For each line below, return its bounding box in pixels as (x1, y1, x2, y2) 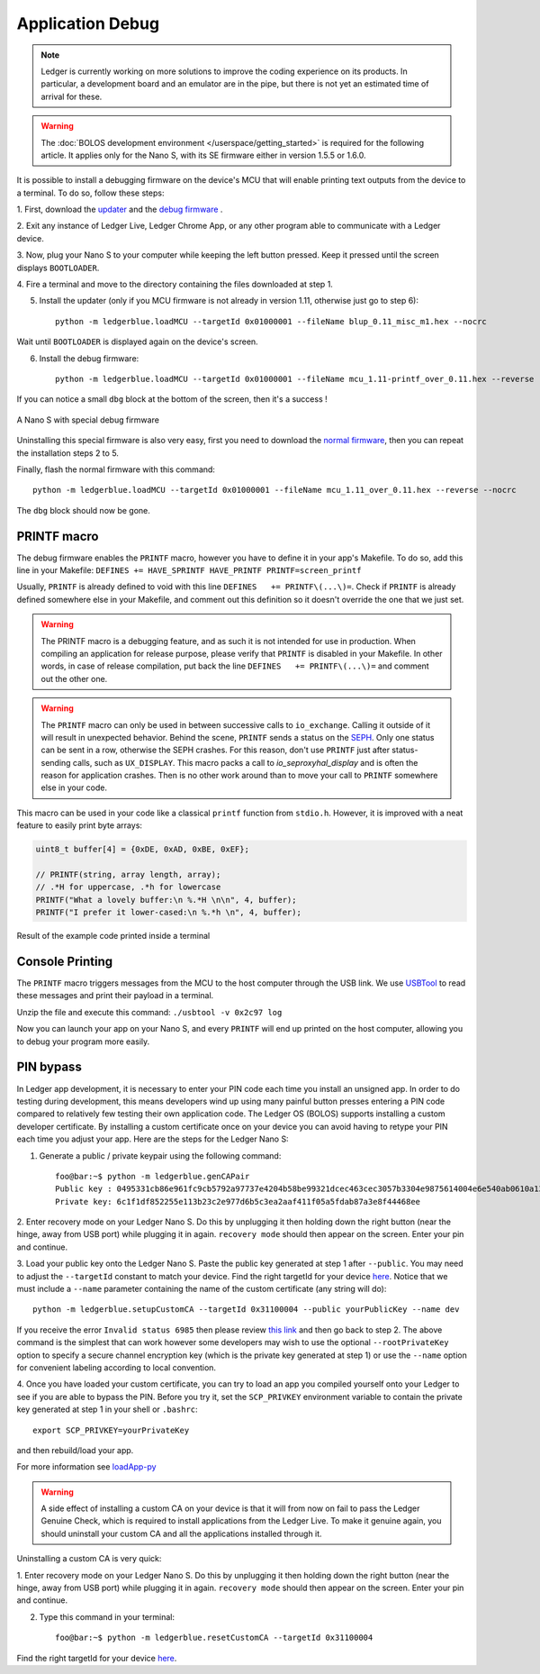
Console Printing (16, 953, 113, 969)
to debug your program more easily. (16, 1036, 150, 1047)
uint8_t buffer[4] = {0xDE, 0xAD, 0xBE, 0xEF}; (35, 844, 249, 855)
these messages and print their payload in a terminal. (16, 990, 214, 1001)
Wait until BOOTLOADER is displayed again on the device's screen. (16, 336, 258, 347)
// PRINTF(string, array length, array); (35, 869, 221, 880)
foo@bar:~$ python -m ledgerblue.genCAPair (55, 1171, 250, 1181)
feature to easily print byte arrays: (16, 820, 143, 831)
